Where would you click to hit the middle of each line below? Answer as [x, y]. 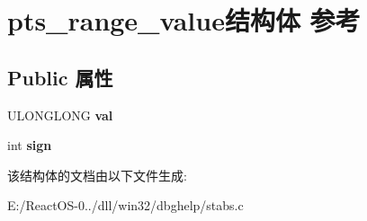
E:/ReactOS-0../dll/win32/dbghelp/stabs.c [125, 205]
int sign [30, 145]
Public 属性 [60, 77]
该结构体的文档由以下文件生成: [97, 175]
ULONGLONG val [60, 115]
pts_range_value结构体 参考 [184, 20]
